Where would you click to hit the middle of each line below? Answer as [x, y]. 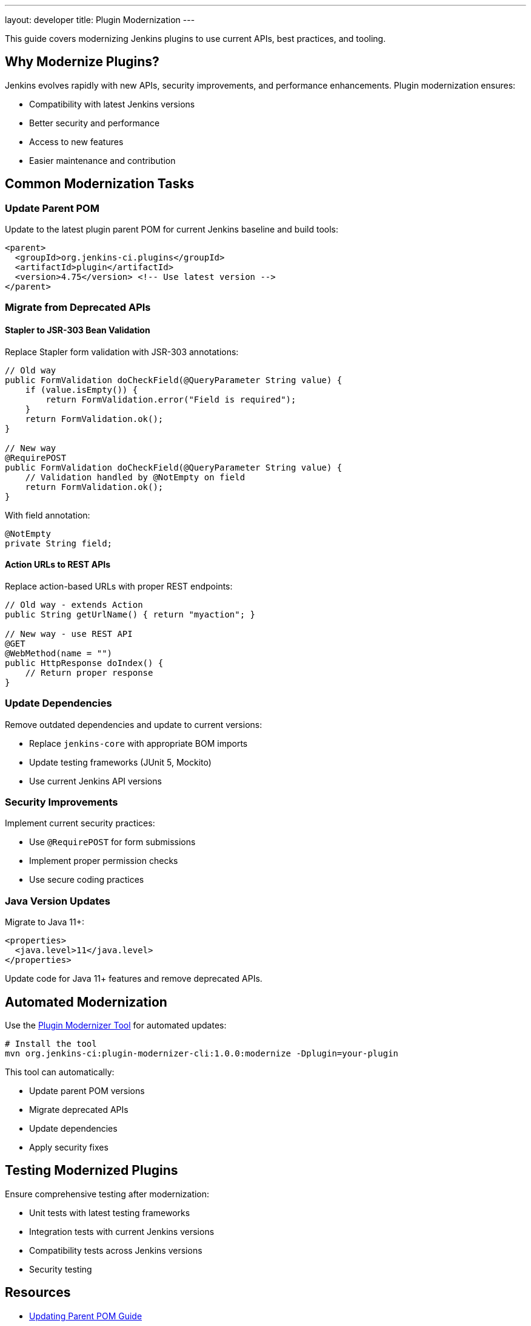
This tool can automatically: [60, 1072]
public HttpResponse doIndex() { [84, 663]
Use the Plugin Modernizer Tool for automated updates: [116, 1025]
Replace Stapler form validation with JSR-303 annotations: [122, 352]
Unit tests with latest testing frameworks [110, 1212]
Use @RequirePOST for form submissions [112, 842]
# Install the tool [51, 1043]
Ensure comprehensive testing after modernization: [107, 1194]
